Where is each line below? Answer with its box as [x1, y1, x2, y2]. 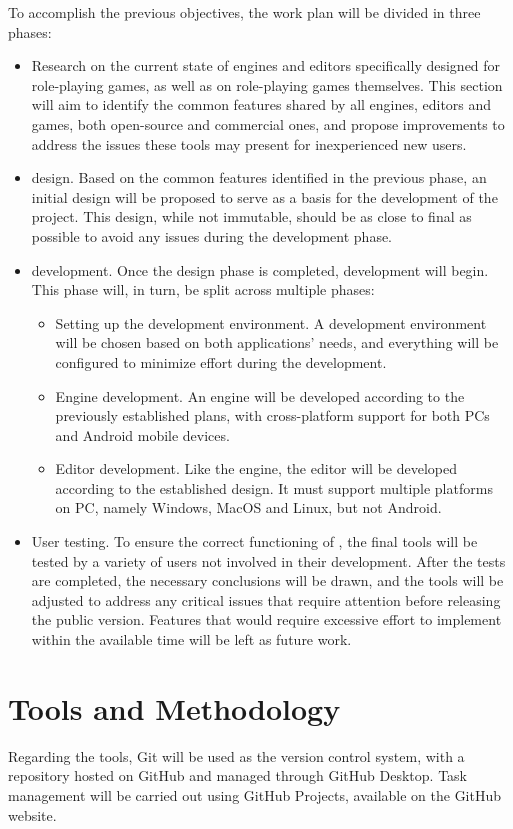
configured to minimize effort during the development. [55, 351, 387, 372]
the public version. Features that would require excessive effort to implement [31, 609, 502, 630]
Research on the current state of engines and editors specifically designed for [31, 55, 501, 76]
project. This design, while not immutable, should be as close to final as [31, 206, 472, 227]
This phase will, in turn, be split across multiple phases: [31, 279, 375, 300]
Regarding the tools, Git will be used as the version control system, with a [8, 745, 465, 766]
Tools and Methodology [8, 687, 341, 728]
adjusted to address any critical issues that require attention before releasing [31, 589, 501, 610]
